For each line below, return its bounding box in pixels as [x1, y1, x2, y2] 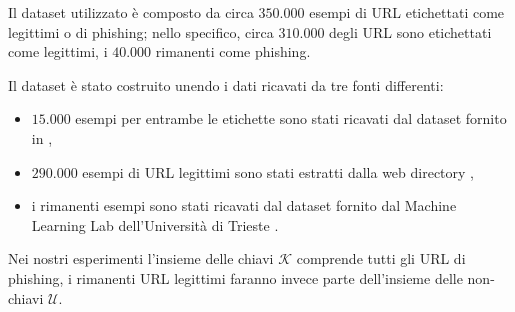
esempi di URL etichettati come [309, 2, 505, 22]
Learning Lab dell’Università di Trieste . [31, 214, 279, 235]
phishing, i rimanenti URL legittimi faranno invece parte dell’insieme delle [8, 267, 463, 288]
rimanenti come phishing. [155, 41, 311, 62]
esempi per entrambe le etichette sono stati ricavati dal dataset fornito [75, 108, 507, 129]
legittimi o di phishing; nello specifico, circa [8, 21, 274, 42]
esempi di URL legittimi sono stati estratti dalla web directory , [82, 161, 474, 182]
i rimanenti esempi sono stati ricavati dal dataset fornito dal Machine [31, 195, 457, 216]
